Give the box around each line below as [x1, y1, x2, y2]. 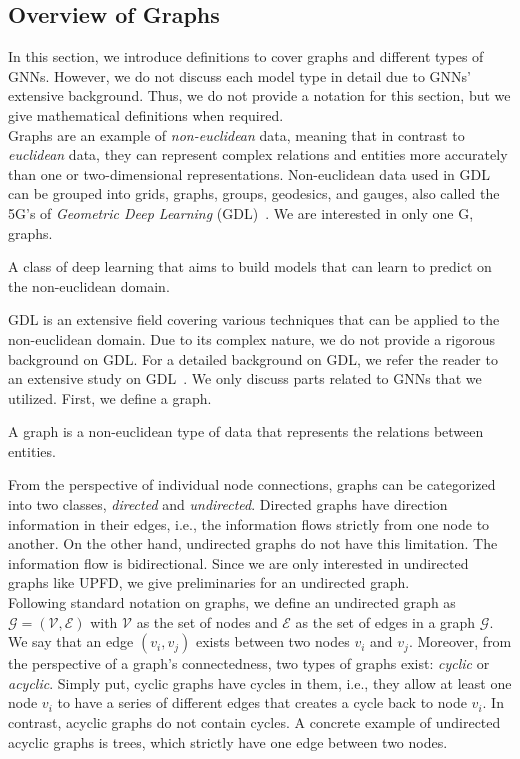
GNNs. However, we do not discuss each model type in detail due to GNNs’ [8, 65, 471, 86]
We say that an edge [8, 631, 134, 652]
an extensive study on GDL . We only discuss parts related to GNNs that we [8, 368, 482, 389]
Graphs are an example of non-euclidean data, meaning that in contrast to [8, 124, 465, 145]
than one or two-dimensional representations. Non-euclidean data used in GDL [8, 163, 490, 184]
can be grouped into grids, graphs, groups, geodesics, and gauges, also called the [8, 183, 500, 204]
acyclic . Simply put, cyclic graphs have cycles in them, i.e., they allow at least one [8, 672, 512, 693]
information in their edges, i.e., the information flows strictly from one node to [8, 513, 490, 534]
